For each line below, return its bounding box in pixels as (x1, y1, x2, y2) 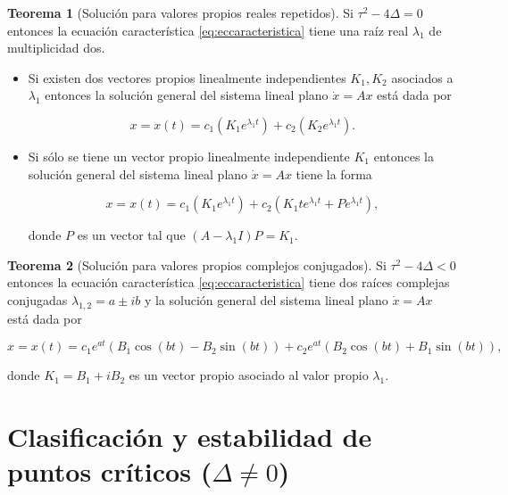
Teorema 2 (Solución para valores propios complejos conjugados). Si (7, 255, 387, 274)
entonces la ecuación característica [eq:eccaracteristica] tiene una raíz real (7, 21, 409, 39)
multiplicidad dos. (7, 38, 105, 57)
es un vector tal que (77, 226, 186, 244)
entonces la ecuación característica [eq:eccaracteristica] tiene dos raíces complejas (7, 273, 450, 292)
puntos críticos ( (7, 453, 212, 490)
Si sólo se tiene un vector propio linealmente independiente (28, 146, 350, 165)
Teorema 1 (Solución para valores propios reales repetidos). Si (7, 4, 354, 21)
